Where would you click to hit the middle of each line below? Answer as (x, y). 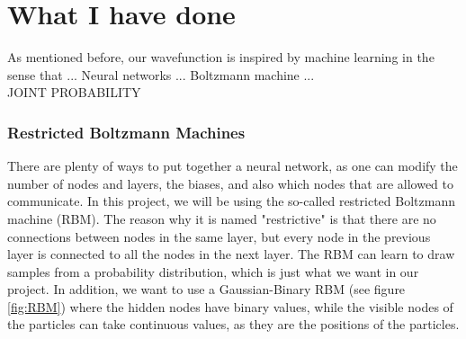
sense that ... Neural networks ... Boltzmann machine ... (161, 74)
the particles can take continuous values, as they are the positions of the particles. (233, 324)
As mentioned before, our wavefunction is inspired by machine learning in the (221, 57)
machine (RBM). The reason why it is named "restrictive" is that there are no (222, 218)
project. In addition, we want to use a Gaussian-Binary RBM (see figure (206, 289)
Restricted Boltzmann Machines (126, 132)
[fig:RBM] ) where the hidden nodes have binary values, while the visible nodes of (230, 306)
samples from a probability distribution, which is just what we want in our (213, 271)
